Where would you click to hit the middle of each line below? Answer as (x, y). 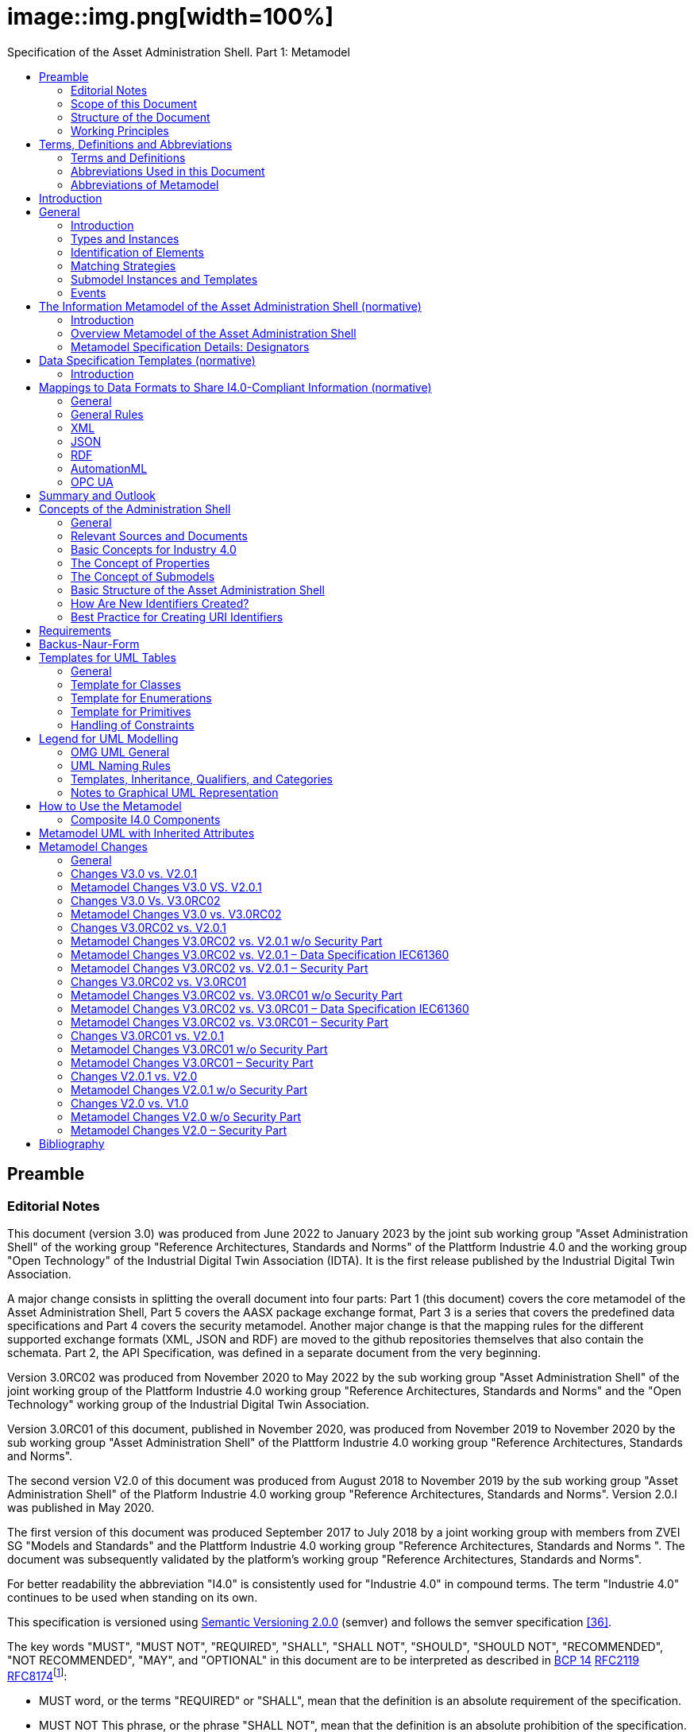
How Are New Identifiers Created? (160, 603)
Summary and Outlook (98, 495)
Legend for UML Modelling (109, 738)
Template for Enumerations (141, 698)
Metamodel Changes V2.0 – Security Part (179, 1130)
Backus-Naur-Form (89, 644)
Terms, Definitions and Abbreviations (136, 144)
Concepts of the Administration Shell (135, 508)
